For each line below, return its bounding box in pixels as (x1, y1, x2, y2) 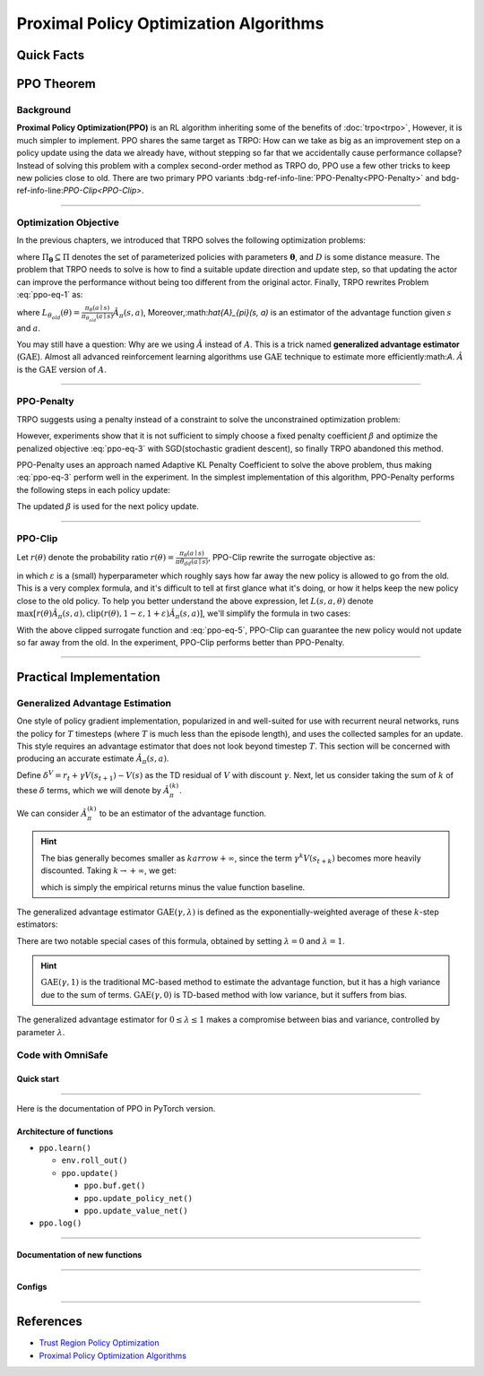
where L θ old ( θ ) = (16, 307, 81, 322)
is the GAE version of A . (16, 364, 108, 375)
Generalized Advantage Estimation (16, 697, 172, 709)
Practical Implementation (16, 669, 160, 685)
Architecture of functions (16, 1126, 114, 1137)
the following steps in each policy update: (16, 484, 170, 495)
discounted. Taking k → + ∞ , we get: (40, 865, 177, 876)
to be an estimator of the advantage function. (99, 808, 267, 818)
